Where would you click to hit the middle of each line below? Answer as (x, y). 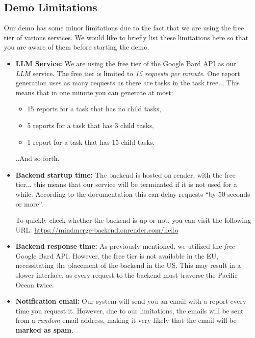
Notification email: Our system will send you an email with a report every (131, 301)
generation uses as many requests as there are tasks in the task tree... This (127, 83)
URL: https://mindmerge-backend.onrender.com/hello (97, 229)
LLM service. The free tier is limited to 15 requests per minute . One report (128, 73)
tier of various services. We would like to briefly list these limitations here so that (126, 37)
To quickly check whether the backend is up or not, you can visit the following (133, 220)
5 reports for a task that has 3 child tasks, (90, 125)
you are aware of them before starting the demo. (77, 47)
